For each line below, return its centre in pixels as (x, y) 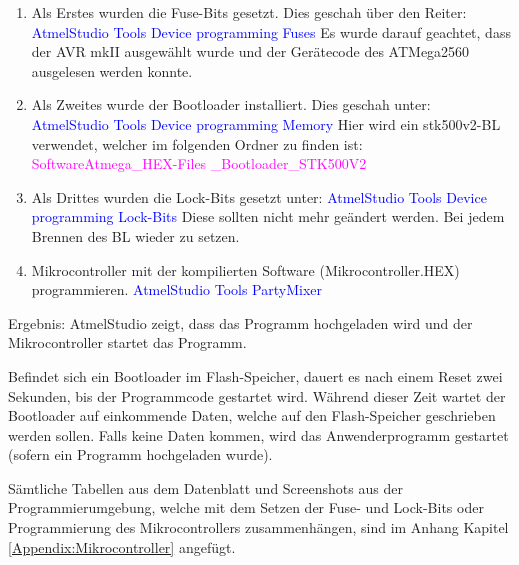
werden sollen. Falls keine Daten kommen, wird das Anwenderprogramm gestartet (258, 434)
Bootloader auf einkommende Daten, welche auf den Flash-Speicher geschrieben (252, 415)
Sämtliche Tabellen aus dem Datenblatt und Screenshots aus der (205, 487)
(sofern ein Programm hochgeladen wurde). (140, 454)
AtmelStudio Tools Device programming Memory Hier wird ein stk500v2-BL (266, 123)
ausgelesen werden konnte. (112, 70)
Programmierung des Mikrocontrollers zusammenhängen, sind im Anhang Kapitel (258, 527)
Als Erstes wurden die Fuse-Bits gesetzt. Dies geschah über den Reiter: (249, 12)
